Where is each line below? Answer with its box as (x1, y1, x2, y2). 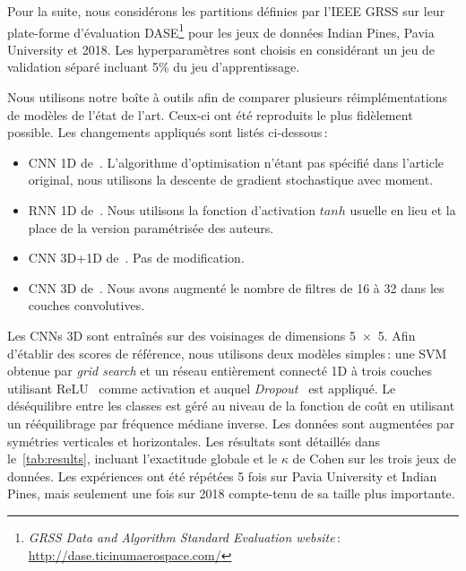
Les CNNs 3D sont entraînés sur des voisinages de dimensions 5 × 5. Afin (7, 325, 416, 344)
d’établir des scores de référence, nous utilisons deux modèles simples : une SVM (7, 343, 447, 362)
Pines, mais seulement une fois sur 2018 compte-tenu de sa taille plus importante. (7, 484, 455, 503)
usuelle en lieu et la (349, 201, 456, 219)
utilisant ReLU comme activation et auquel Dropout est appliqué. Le (7, 378, 396, 397)
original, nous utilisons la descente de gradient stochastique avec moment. (28, 170, 434, 189)
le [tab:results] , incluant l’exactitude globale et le (7, 449, 278, 468)
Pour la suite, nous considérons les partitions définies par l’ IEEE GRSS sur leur (7, 2, 445, 20)
